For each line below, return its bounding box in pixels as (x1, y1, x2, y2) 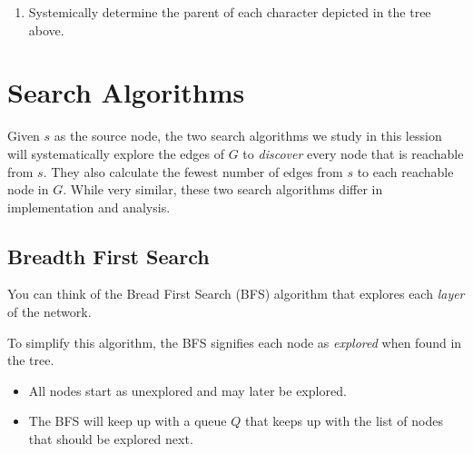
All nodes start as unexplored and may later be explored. (28, 380, 347, 400)
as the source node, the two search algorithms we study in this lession (54, 126, 442, 145)
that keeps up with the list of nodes (244, 411, 443, 430)
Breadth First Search (7, 242, 210, 270)
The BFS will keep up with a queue (28, 411, 227, 430)
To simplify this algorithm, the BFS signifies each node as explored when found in (7, 332, 462, 351)
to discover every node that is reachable (242, 143, 464, 163)
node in (7, 180, 49, 199)
